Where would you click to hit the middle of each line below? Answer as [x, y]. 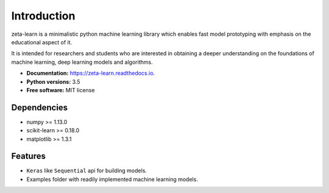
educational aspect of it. [42, 42]
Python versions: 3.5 [53, 81]
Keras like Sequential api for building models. [87, 171]
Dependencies [40, 107]
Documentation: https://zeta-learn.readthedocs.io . [91, 73]
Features [28, 156]
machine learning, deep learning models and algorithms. [82, 62]
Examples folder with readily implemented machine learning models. [112, 179]
